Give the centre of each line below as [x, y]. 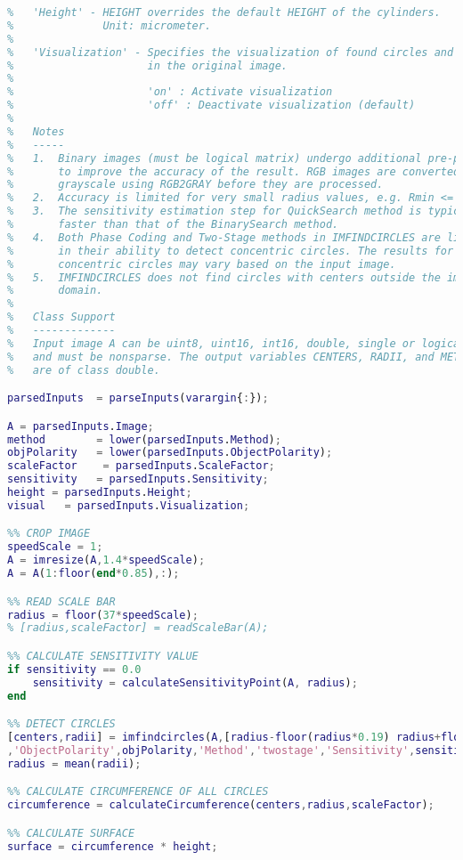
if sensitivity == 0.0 [74, 669]
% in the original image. [147, 65]
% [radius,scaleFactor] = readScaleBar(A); [138, 628]
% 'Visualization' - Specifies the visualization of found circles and [231, 52]
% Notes [36, 131]
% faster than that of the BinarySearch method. [173, 224]
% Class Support [61, 317]
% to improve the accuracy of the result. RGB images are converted [234, 171]
